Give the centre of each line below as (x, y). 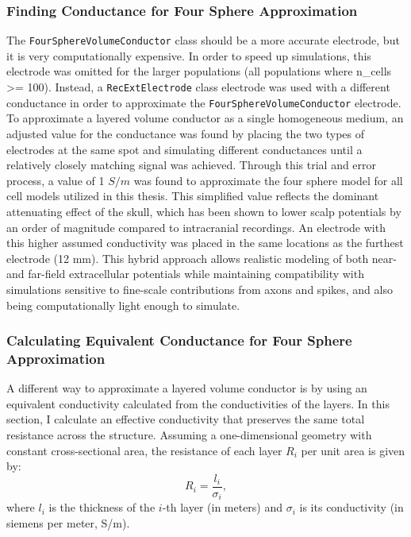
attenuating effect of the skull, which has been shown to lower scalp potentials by (204, 211)
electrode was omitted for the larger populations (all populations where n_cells (199, 71)
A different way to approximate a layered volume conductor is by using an (187, 388)
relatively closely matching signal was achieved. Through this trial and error (192, 165)
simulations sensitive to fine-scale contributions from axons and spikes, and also (200, 289)
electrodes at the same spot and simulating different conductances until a (184, 149)
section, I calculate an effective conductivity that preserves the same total (186, 419)
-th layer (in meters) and (223, 507)
